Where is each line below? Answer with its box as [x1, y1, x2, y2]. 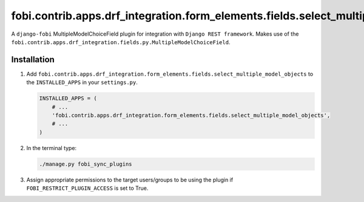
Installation [11, 54, 55, 65]
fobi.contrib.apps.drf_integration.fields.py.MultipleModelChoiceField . [11, 38, 231, 45]
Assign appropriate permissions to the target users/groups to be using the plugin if [26, 176, 234, 183]
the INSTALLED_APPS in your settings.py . [26, 79, 138, 86]
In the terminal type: [26, 144, 77, 151]
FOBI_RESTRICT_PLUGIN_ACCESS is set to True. [26, 184, 149, 192]
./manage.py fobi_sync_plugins [39, 160, 133, 168]
